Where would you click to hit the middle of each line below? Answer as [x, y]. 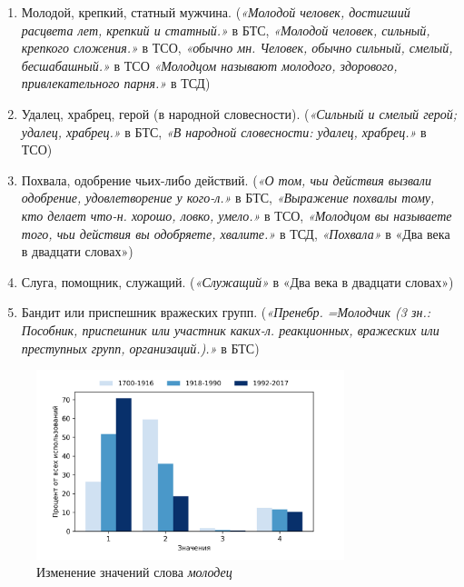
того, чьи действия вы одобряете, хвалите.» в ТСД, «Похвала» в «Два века [236, 233]
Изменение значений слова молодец [134, 572]
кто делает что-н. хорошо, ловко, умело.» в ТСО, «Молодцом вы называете [237, 215]
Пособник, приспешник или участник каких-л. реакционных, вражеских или [230, 329]
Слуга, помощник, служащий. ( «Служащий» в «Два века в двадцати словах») [237, 281]
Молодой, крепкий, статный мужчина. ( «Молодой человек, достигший [216, 12]
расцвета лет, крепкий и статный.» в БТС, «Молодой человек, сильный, [226, 30]
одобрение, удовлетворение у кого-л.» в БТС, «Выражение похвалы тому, [228, 198]
